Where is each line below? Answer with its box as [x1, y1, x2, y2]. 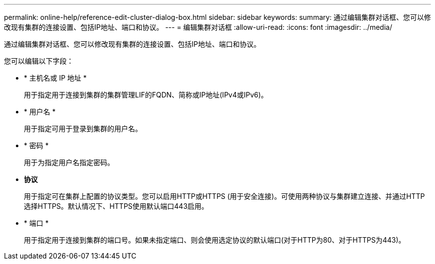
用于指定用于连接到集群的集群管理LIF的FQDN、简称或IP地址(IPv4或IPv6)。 [24, 90, 268, 99]
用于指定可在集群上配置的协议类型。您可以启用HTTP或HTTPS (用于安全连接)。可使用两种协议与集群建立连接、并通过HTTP [24, 192, 425, 200]
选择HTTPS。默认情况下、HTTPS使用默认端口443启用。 [24, 202, 209, 210]
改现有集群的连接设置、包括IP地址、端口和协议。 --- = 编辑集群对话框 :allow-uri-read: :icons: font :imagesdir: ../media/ [4, 23, 392, 31]
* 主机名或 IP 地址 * [24, 74, 87, 82]
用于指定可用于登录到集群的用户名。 [24, 124, 142, 133]
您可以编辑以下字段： [4, 57, 73, 65]
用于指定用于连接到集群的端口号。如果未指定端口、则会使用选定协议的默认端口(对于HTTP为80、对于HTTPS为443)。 [24, 236, 406, 244]
